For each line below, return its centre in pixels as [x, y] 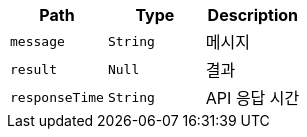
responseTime [57, 97]
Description [253, 15]
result [33, 69]
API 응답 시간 [252, 98]
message [37, 41]
